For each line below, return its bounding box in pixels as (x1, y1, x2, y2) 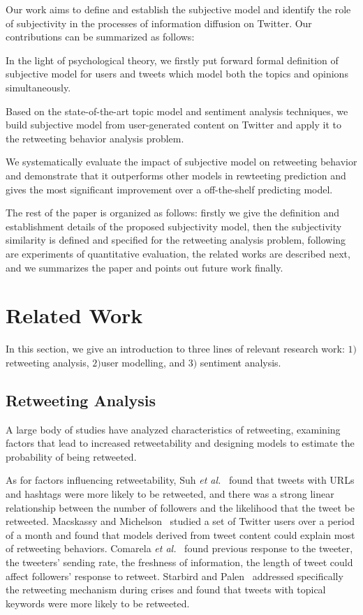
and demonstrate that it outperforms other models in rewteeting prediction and (6, 168, 346, 182)
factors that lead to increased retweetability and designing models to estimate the (6, 436, 355, 450)
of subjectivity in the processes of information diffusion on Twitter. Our (6, 15, 312, 30)
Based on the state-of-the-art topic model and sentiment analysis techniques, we (6, 103, 348, 118)
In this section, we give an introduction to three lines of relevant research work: (6, 341, 345, 356)
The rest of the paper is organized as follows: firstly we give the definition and (6, 205, 340, 220)
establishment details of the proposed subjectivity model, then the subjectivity (6, 218, 342, 233)
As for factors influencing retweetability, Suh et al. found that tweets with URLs (6, 473, 355, 487)
